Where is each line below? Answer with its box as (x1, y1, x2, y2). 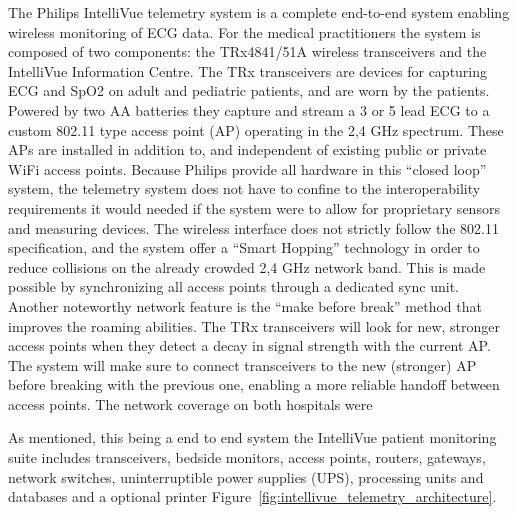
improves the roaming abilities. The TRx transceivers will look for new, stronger (8, 315, 500, 336)
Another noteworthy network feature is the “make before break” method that (8, 295, 482, 316)
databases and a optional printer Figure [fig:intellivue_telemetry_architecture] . (8, 486, 497, 507)
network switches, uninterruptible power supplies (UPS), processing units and (8, 466, 484, 487)
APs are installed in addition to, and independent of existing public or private (8, 139, 487, 160)
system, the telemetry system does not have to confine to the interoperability (8, 178, 481, 199)
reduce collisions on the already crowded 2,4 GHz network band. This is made (8, 256, 486, 277)
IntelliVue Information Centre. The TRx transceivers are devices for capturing (8, 60, 488, 81)
